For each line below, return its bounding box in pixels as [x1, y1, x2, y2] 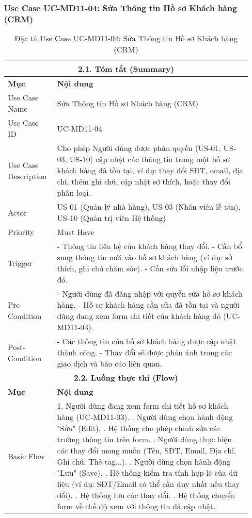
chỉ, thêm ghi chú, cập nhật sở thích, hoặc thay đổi [57, 176, 231, 187]
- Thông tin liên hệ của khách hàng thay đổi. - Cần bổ [57, 240, 242, 252]
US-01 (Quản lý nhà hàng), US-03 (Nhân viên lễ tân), [57, 201, 241, 213]
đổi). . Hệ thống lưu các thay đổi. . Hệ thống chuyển [57, 489, 235, 501]
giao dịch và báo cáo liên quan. [57, 358, 162, 369]
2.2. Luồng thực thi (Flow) [74, 372, 178, 384]
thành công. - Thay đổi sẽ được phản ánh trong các [57, 347, 232, 358]
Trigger [8, 257, 32, 268]
